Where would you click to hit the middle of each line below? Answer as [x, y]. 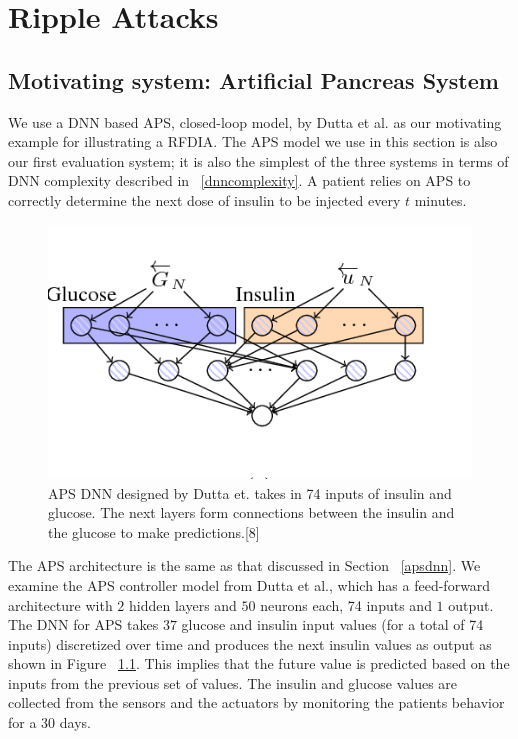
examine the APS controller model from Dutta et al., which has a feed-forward [249, 584]
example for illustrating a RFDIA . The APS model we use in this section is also [253, 141]
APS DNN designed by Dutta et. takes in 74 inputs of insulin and [250, 492]
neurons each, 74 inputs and [346, 604]
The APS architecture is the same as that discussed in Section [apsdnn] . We [244, 565]
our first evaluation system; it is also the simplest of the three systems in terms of [258, 160]
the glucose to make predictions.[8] [154, 531]
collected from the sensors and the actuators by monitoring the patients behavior [256, 702]
